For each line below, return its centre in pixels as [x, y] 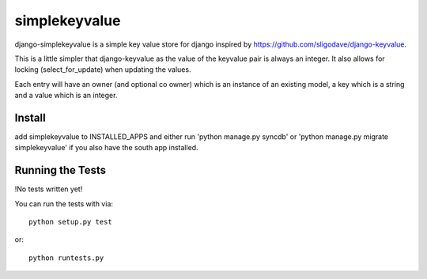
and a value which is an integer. [66, 96]
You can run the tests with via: [64, 204]
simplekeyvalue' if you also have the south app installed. [106, 148]
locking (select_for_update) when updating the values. [103, 70]
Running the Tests [60, 170]
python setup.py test [70, 222]
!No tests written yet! [49, 189]
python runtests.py [66, 258]
